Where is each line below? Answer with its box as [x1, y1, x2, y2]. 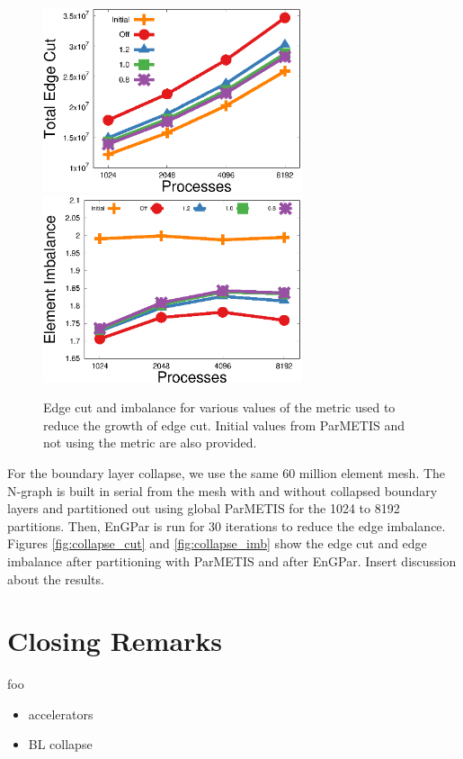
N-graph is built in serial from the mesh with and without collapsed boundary [7, 481, 438, 500]
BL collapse [28, 735, 93, 754]
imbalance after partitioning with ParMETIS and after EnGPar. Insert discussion [7, 551, 457, 570]
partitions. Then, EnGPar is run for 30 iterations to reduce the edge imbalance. [7, 516, 446, 535]
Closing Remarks [7, 622, 223, 659]
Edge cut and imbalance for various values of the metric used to [43, 398, 396, 417]
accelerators [28, 704, 93, 723]
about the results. [7, 569, 104, 588]
